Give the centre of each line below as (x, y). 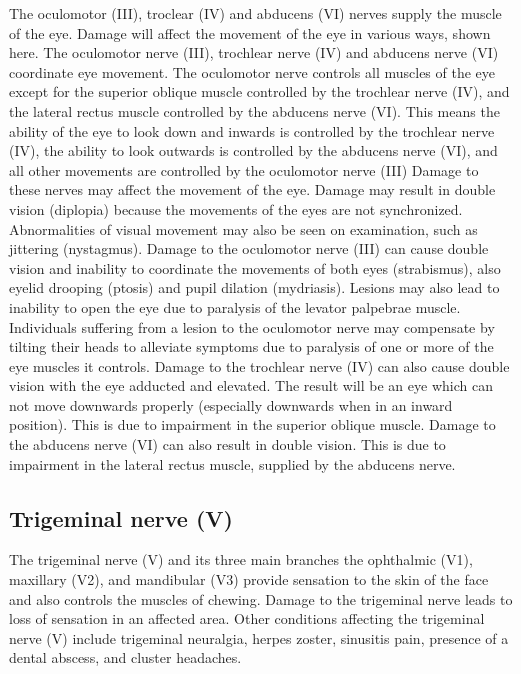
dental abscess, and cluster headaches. (125, 657)
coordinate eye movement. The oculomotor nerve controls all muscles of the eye (252, 71)
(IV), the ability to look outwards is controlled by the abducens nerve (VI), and (253, 150)
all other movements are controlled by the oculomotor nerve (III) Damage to (244, 169)
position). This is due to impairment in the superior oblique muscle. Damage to (252, 424)
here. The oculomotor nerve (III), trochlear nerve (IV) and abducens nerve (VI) (254, 52)
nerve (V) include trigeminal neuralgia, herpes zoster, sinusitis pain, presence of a (259, 637)
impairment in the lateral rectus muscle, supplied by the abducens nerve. (232, 463)
